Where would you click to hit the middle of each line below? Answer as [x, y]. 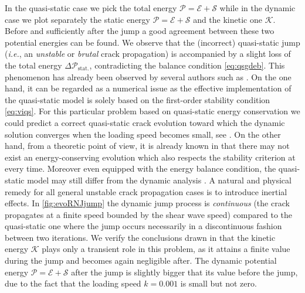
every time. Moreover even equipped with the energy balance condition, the [140, 168]
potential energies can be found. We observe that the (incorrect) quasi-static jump [152, 42]
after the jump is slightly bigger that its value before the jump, [184, 272]
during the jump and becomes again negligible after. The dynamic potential [141, 260]
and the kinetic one [228, 19]
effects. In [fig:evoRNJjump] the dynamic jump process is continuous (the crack [147, 203]
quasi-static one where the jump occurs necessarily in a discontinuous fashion [143, 226]
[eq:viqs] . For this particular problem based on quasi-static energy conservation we [152, 111]
